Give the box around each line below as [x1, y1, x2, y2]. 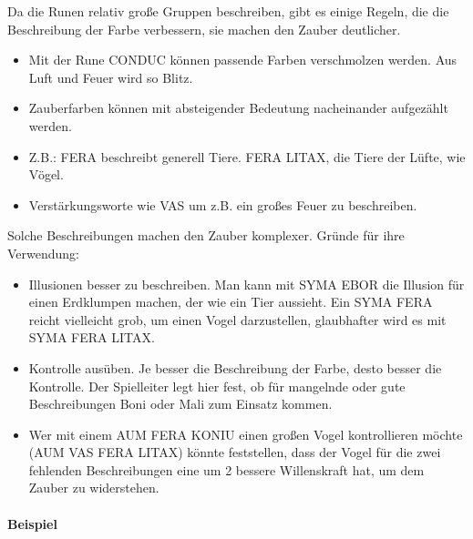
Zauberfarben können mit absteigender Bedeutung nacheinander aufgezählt [28, 98, 448, 117]
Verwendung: [7, 243, 80, 262]
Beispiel [7, 514, 57, 533]
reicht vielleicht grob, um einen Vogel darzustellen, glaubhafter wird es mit [28, 310, 447, 329]
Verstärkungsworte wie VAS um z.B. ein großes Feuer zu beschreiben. [28, 195, 417, 214]
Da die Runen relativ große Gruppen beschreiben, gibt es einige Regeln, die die [7, 2, 449, 20]
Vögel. [28, 165, 64, 184]
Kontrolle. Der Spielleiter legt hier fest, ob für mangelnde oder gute [28, 376, 406, 395]
